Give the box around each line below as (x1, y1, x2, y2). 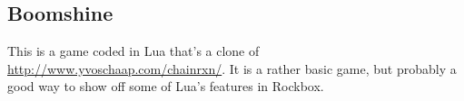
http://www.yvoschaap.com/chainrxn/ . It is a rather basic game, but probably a (7, 59, 457, 78)
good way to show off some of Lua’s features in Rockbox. (7, 77, 324, 96)
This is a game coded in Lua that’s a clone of (7, 41, 260, 60)
